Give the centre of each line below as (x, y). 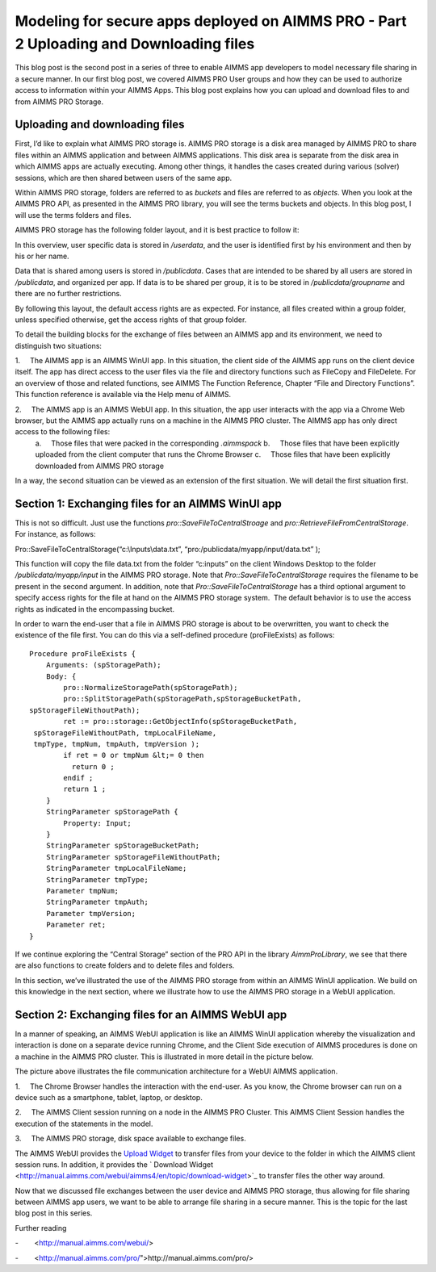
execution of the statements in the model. (84, 1123)
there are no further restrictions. (68, 294)
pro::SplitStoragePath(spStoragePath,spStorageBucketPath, (182, 699)
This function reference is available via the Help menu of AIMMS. (123, 395)
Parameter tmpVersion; (91, 913)
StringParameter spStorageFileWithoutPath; (133, 857)
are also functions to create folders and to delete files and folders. (125, 965)
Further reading (41, 1228)
